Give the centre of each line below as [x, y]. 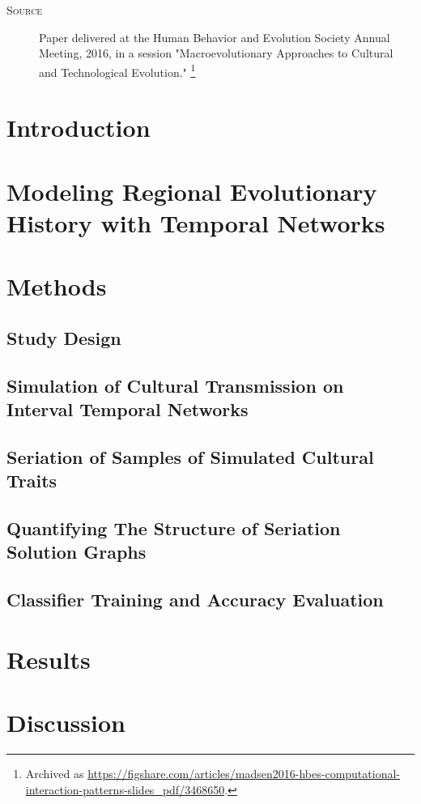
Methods [57, 286]
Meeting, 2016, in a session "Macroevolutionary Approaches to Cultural [216, 53]
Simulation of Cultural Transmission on [175, 385]
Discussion [66, 722]
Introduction [79, 128]
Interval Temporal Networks [128, 408]
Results [49, 659]
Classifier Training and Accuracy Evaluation [195, 600]
